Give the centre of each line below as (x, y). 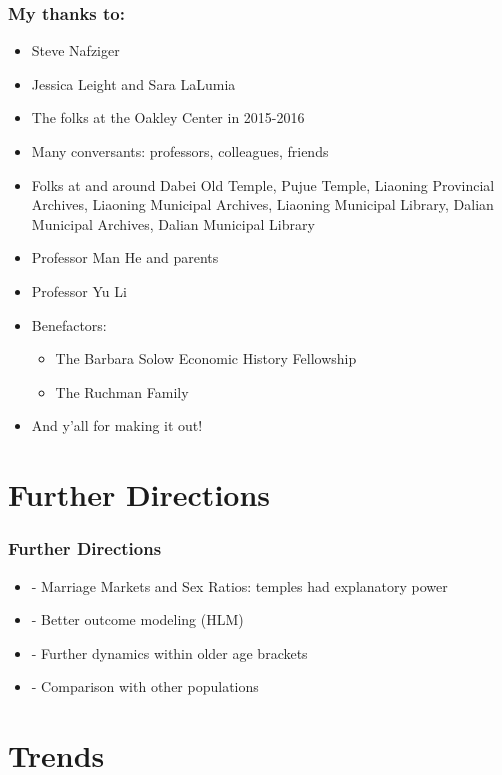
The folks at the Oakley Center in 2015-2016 (168, 117)
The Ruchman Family (122, 391)
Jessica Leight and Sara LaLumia (133, 83)
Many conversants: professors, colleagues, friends (180, 151)
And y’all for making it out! (117, 425)
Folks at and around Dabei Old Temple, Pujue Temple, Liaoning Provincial (263, 184)
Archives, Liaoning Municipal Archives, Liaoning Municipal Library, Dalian (262, 204)
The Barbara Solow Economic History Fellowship (206, 358)
